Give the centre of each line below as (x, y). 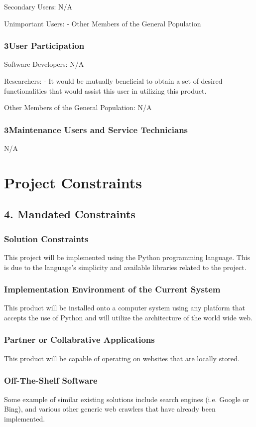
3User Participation (44, 46)
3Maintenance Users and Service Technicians (96, 129)
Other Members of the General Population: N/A (78, 107)
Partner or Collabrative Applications (79, 340)
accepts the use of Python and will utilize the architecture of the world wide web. (128, 317)
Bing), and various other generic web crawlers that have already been (110, 409)
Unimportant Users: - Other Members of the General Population (103, 23)
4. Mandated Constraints (70, 214)
